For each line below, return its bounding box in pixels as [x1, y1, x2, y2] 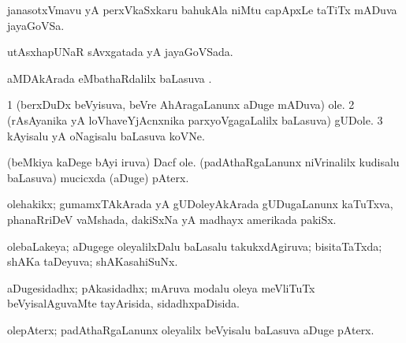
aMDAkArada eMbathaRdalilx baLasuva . [7, 69, 212, 86]
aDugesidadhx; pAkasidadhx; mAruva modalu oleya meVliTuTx [7, 279, 315, 296]
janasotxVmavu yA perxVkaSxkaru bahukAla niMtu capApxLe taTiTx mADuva [7, 2, 397, 17]
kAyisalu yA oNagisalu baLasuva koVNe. [7, 127, 205, 144]
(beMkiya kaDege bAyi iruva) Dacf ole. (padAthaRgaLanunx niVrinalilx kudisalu [7, 154, 400, 170]
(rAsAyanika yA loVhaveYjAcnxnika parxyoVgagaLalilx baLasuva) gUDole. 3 [7, 111, 383, 128]
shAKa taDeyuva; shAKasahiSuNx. [7, 253, 178, 270]
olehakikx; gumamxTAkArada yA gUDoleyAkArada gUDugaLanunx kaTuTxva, [7, 196, 393, 212]
